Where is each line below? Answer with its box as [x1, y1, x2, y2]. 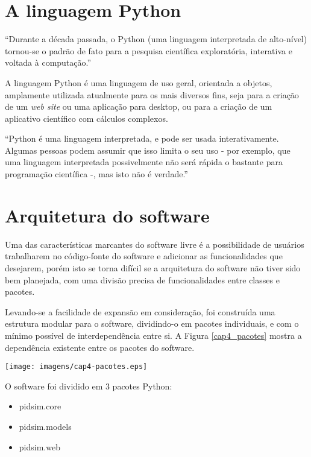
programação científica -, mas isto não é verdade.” [5, 168, 188, 180]
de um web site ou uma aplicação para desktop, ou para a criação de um [5, 100, 272, 113]
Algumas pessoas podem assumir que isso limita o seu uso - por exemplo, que [5, 143, 291, 156]
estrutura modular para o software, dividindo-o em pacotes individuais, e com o [5, 317, 299, 330]
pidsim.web [19, 440, 60, 453]
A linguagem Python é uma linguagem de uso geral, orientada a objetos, [5, 76, 272, 89]
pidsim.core [19, 400, 61, 412]
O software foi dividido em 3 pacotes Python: [5, 379, 172, 392]
